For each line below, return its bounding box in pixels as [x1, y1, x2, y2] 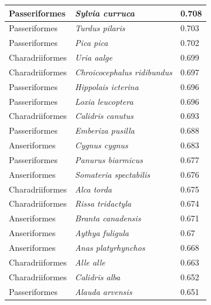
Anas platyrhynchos [75, 241, 145, 253]
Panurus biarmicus [75, 153, 143, 165]
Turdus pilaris [75, 22, 125, 34]
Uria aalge [75, 51, 113, 64]
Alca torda [75, 183, 112, 195]
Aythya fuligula [75, 227, 129, 239]
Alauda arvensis [75, 285, 132, 297]
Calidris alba [75, 270, 120, 283]
